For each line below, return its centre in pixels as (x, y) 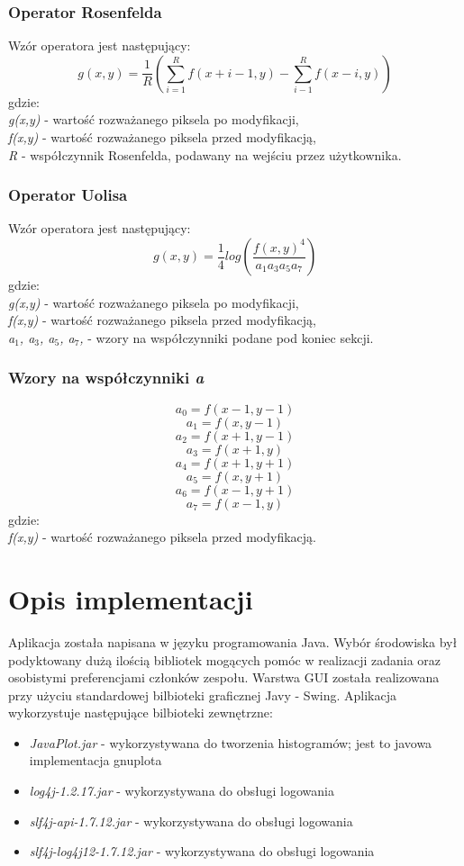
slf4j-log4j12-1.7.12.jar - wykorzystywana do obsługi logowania (202, 851)
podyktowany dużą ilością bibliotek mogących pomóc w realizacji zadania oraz (225, 659)
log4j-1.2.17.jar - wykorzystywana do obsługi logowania (182, 791)
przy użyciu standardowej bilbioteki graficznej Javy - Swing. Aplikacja (202, 695)
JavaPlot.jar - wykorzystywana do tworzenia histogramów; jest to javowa (231, 742)
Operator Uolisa (68, 195)
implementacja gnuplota (96, 760)
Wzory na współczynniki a (106, 378)
